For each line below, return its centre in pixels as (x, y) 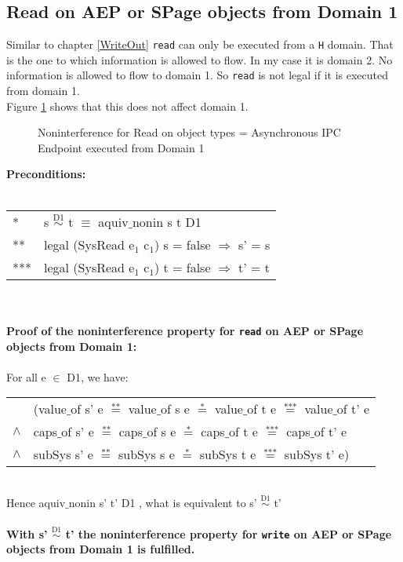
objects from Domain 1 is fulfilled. (101, 549)
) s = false (182, 244)
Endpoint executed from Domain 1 (121, 147)
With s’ (27, 533)
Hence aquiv (36, 503)
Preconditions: (46, 174)
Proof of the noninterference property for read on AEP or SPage (185, 330)
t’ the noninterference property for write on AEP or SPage (229, 533)
